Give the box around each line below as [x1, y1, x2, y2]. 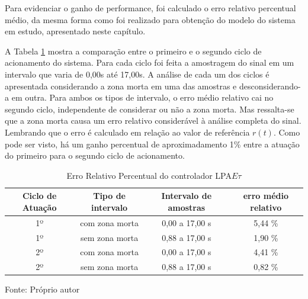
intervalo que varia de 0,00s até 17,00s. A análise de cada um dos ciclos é [5, 67, 269, 80]
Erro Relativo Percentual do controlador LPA [66, 169, 232, 181]
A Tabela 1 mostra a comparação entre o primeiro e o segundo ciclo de [5, 44, 262, 57]
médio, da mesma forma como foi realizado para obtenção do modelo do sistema [5, 13, 296, 25]
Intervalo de [161, 189, 212, 202]
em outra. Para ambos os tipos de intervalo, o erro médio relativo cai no [11, 91, 274, 104]
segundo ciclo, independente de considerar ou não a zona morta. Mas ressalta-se [5, 102, 294, 115]
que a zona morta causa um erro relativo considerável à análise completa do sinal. [5, 114, 301, 127]
